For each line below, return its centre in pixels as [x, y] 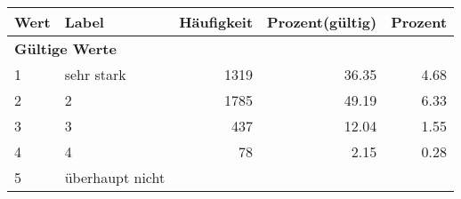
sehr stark [95, 74]
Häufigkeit [216, 22]
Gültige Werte [65, 48]
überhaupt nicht [115, 177]
